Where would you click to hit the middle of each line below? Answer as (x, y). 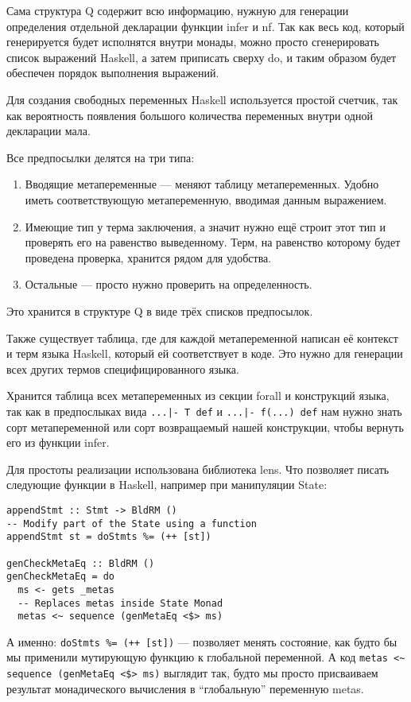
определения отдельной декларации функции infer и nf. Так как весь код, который (205, 26)
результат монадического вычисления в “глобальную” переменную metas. (185, 688)
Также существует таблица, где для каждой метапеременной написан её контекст (202, 337)
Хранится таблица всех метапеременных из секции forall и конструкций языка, (198, 396)
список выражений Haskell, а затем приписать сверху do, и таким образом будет (202, 57)
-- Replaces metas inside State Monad (120, 603)
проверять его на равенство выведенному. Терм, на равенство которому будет (213, 242)
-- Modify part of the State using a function (132, 524)
